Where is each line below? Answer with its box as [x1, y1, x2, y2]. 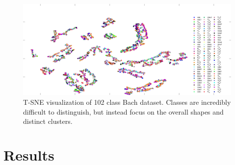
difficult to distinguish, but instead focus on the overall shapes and [23, 106, 224, 117]
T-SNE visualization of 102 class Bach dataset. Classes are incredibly [23, 96, 231, 107]
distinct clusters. [23, 116, 73, 126]
